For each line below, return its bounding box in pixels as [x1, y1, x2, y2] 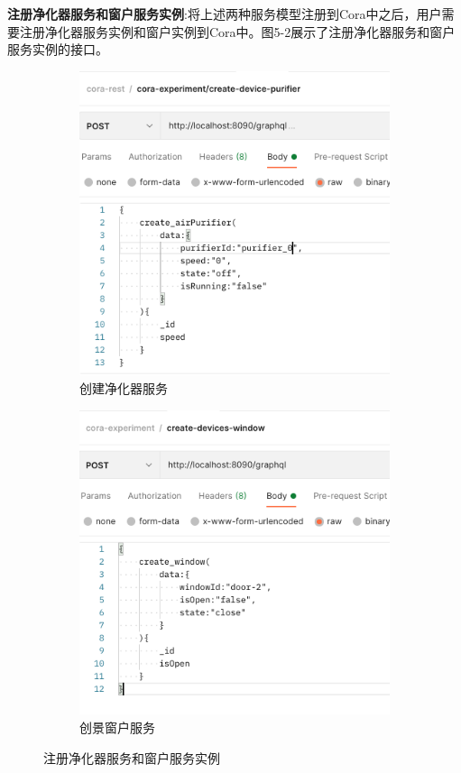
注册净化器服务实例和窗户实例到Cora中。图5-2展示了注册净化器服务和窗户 [19, 22, 456, 41]
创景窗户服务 [79, 717, 155, 736]
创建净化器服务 [79, 379, 168, 398]
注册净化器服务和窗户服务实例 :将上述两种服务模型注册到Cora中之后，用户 [7, 5, 442, 23]
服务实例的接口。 [7, 40, 108, 59]
